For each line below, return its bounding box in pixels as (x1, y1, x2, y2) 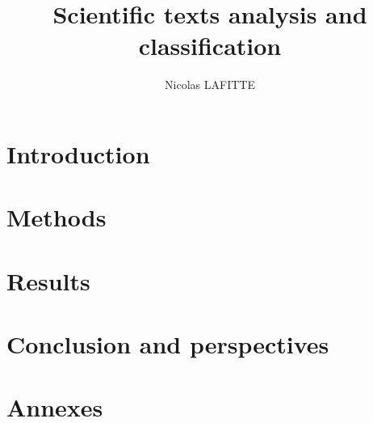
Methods (6, 201, 107, 234)
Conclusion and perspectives (6, 328, 329, 361)
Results (6, 264, 90, 297)
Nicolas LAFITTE (165, 76, 255, 93)
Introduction (6, 137, 150, 170)
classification (138, 29, 282, 62)
